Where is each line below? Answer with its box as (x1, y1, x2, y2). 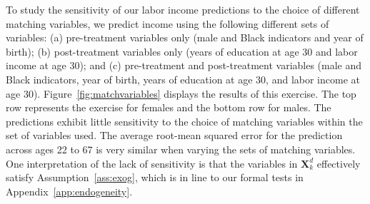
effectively (316, 155, 361, 170)
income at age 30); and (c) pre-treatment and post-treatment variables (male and (6, 58, 362, 73)
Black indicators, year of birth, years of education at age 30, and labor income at (6, 71, 360, 86)
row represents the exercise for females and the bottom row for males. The (6, 100, 331, 115)
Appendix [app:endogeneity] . (6, 183, 133, 198)
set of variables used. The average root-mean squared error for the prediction (6, 128, 343, 143)
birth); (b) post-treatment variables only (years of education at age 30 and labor (6, 44, 358, 58)
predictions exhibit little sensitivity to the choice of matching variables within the (6, 113, 363, 128)
